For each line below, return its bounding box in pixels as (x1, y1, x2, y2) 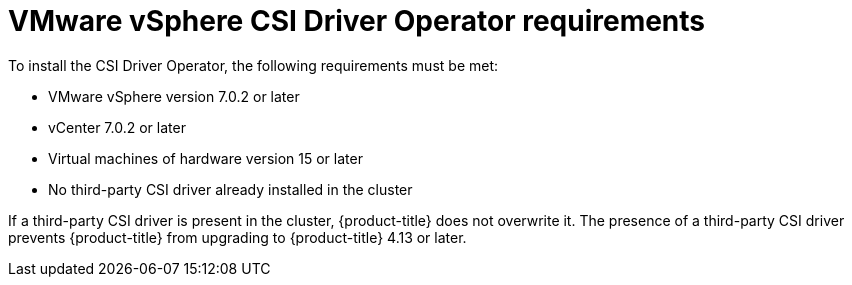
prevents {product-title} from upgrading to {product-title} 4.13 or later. (8, 228, 467, 246)
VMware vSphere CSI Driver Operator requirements (8, 4, 706, 38)
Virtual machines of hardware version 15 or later (48, 149, 363, 167)
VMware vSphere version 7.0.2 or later (48, 87, 300, 105)
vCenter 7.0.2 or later (48, 118, 186, 136)
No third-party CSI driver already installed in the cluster (48, 180, 413, 198)
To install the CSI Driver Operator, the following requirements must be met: (8, 56, 499, 74)
